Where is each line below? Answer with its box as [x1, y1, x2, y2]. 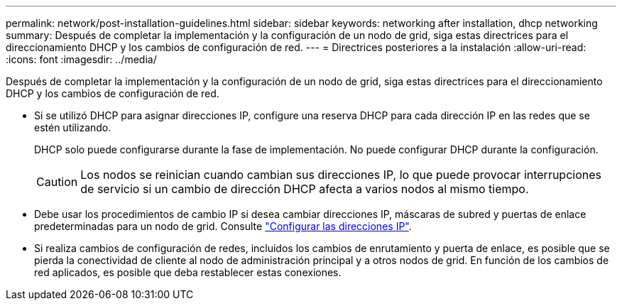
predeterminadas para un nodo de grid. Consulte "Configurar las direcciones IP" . [34, 220, 412, 232]
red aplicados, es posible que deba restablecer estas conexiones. [34, 266, 342, 278]
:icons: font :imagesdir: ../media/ [6, 53, 157, 65]
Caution [36, 175, 78, 189]
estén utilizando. [34, 121, 111, 133]
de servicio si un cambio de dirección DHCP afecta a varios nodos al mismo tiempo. [80, 182, 529, 196]
